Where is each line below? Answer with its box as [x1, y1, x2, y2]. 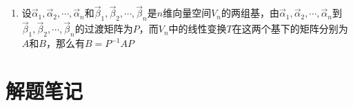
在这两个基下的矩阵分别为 [232, 21, 348, 36]
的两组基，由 [221, 6, 279, 20]
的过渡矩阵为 [74, 21, 133, 36]
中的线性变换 [168, 21, 227, 36]
